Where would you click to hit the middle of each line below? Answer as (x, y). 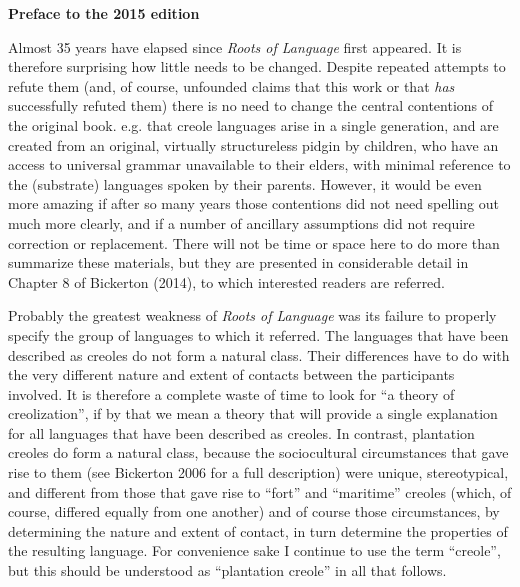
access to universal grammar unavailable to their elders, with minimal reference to (259, 164)
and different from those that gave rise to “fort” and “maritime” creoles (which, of (260, 491)
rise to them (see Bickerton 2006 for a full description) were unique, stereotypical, (258, 472)
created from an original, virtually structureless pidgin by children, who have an (253, 144)
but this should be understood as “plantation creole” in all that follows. (227, 570)
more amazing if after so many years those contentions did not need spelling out (253, 203)
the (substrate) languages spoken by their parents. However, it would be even (245, 183)
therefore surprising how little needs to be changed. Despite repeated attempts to (257, 66)
